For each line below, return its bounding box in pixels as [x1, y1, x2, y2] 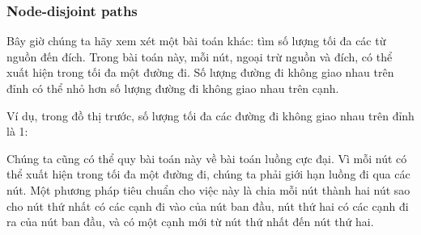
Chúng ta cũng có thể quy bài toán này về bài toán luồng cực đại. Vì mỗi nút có [6, 149, 407, 166]
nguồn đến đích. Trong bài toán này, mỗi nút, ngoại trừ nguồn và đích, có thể [6, 48, 393, 65]
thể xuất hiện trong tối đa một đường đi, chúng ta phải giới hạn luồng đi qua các [6, 166, 410, 183]
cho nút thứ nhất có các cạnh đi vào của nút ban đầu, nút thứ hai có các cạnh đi [6, 197, 409, 214]
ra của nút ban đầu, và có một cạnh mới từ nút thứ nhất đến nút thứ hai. [6, 213, 374, 230]
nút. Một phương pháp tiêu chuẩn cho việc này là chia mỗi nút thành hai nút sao [6, 181, 410, 198]
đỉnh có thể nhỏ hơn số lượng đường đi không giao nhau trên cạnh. [6, 80, 339, 96]
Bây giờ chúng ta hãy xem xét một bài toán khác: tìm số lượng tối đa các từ [6, 32, 386, 49]
